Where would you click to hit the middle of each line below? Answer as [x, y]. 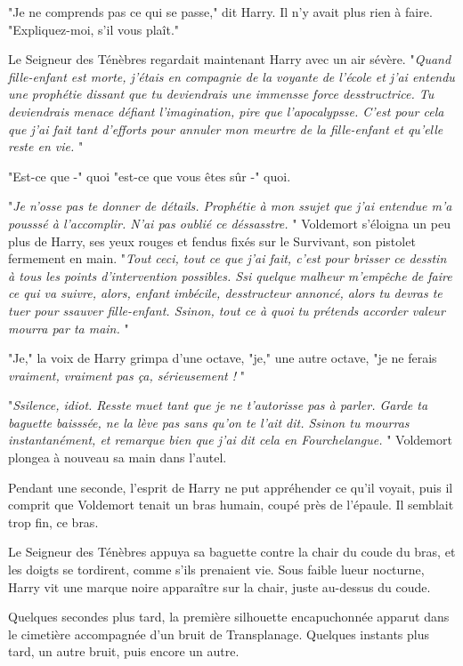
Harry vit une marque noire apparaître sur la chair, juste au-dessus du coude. [219, 586]
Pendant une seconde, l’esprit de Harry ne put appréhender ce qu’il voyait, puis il [231, 487]
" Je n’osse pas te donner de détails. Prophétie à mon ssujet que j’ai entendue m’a [230, 206]
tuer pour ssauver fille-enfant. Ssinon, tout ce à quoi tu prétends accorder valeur [227, 310]
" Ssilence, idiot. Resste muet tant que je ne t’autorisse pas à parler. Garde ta [218, 405]
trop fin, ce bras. [53, 522]
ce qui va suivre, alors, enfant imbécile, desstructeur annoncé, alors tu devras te [225, 293]
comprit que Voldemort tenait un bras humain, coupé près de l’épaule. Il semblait [231, 505]
